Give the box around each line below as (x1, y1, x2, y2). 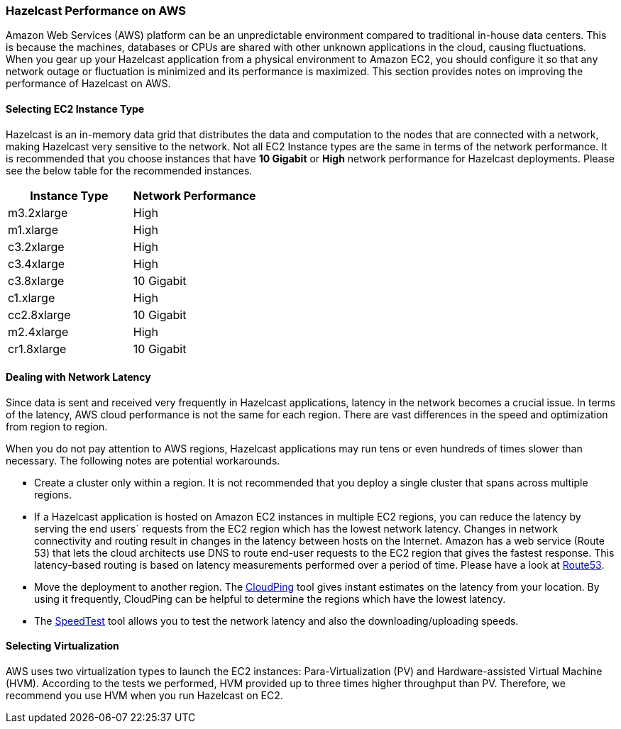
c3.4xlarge (8, 256, 65, 271)
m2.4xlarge (8, 324, 69, 339)
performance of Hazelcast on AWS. (6, 77, 171, 90)
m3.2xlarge (8, 205, 68, 220)
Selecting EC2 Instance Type (6, 102, 145, 115)
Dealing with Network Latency (6, 371, 151, 384)
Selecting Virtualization (6, 640, 119, 652)
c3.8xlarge (8, 273, 65, 288)
